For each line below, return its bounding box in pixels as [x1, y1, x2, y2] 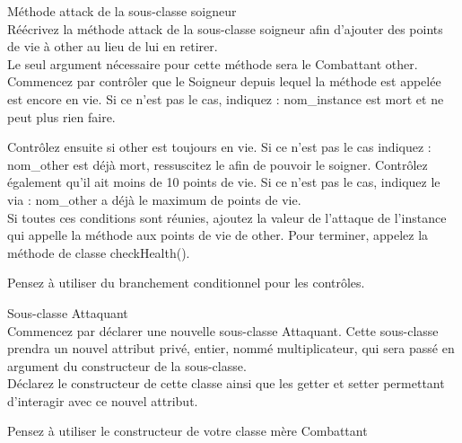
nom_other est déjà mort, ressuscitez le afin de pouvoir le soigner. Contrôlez [7, 155, 428, 173]
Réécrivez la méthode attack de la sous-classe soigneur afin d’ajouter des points [7, 19, 443, 38]
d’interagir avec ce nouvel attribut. [7, 391, 198, 410]
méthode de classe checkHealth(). [7, 243, 190, 261]
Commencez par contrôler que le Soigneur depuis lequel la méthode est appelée [7, 72, 441, 91]
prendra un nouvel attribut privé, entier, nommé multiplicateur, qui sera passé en [7, 339, 455, 358]
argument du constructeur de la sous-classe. [7, 356, 247, 375]
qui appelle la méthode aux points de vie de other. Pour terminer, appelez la [7, 226, 429, 244]
